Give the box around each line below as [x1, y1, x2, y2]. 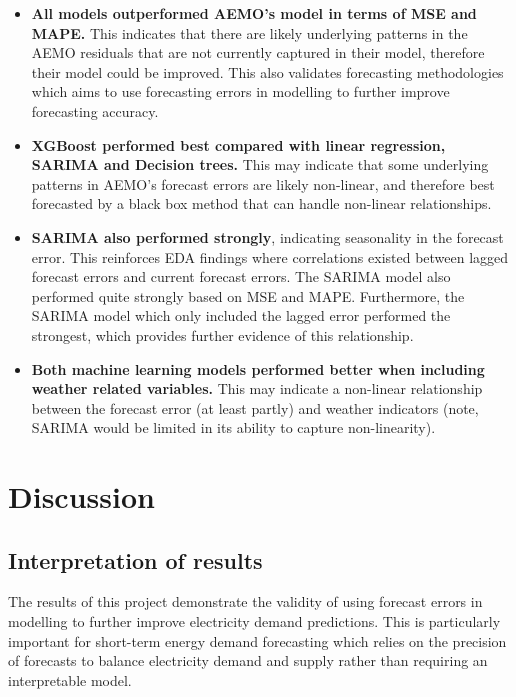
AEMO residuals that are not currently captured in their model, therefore [31, 42, 485, 63]
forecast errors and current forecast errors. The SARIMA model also [31, 266, 451, 287]
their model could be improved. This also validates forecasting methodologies [31, 61, 504, 82]
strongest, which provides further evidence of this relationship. [31, 324, 414, 345]
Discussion [8, 476, 155, 517]
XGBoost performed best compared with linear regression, [31, 134, 446, 155]
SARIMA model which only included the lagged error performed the [31, 305, 451, 326]
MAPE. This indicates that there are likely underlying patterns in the [31, 22, 468, 43]
